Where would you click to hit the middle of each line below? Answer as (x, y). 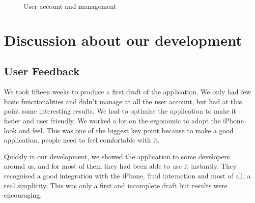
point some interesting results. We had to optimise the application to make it (120, 111)
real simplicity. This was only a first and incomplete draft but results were (116, 185)
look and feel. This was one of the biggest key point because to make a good (119, 130)
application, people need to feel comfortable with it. (82, 140)
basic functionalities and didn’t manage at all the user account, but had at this (123, 101)
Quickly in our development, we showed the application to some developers (117, 156)
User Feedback (42, 71)
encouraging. (23, 195)
